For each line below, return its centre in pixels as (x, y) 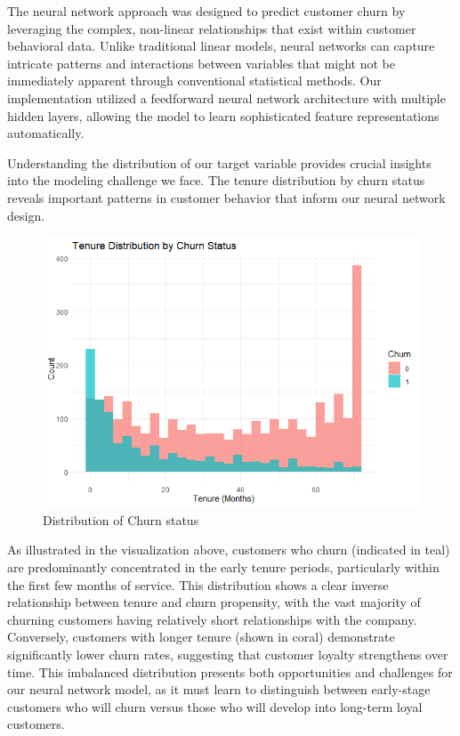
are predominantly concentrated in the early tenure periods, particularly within (223, 567)
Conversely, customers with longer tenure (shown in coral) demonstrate (201, 637)
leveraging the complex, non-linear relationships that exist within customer (212, 28)
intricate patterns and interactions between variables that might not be (201, 63)
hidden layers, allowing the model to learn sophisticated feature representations (223, 115)
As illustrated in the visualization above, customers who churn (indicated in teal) (229, 550)
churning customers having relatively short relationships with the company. (212, 619)
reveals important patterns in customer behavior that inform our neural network (226, 197)
